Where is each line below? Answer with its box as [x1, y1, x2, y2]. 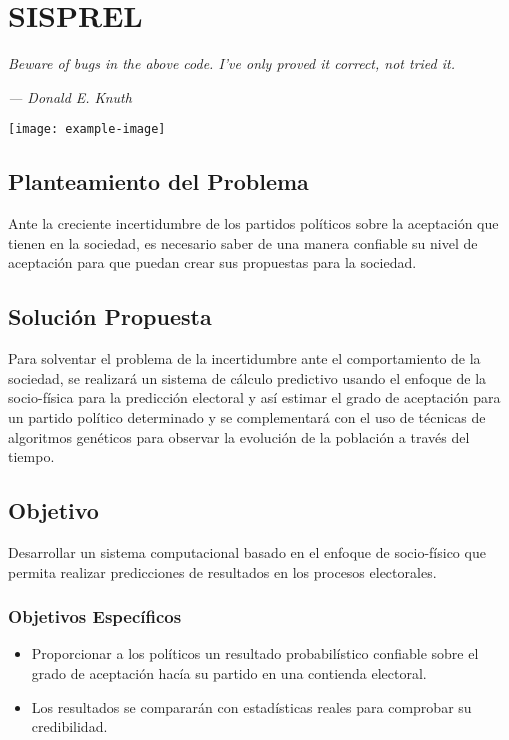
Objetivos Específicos [8, 604, 182, 629]
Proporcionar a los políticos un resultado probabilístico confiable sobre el [31, 643, 479, 664]
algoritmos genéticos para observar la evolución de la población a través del [8, 426, 470, 447]
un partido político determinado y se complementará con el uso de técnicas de [8, 406, 486, 427]
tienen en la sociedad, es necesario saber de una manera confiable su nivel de [8, 232, 478, 253]
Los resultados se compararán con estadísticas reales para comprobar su [31, 696, 472, 717]
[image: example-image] [8, 122, 166, 137]
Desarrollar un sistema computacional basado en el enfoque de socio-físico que [8, 541, 486, 562]
